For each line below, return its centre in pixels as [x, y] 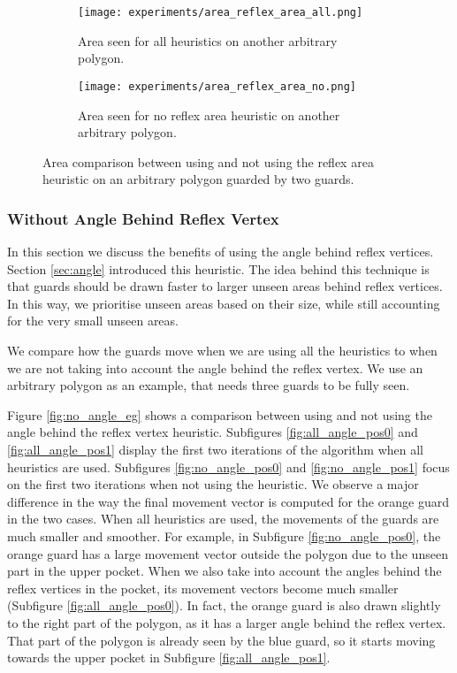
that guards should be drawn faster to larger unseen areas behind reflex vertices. [225, 286]
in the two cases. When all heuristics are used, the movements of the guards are [223, 519]
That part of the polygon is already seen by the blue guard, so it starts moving [221, 640]
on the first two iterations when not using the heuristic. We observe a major [213, 484]
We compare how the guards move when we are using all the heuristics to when [222, 351]
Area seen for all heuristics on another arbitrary [208, 40]
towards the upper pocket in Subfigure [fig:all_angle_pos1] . [169, 658]
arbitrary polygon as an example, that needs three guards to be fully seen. [209, 385]
